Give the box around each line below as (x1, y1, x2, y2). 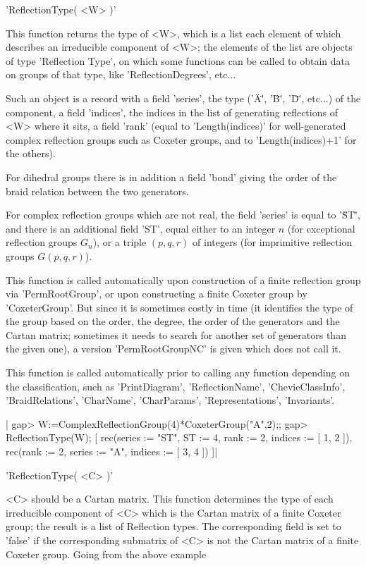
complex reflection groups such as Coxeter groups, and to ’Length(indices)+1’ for (6, 132, 357, 147)
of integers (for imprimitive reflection (193, 235, 353, 250)
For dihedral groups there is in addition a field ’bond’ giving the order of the (6, 169, 337, 184)
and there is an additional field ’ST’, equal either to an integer (6, 221, 276, 235)
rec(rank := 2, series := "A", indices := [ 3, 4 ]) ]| (6, 444, 218, 459)
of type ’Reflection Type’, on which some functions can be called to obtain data (6, 53, 350, 68)
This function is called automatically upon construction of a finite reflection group (6, 272, 361, 287)
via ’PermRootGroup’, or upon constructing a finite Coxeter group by (6, 286, 307, 301)
